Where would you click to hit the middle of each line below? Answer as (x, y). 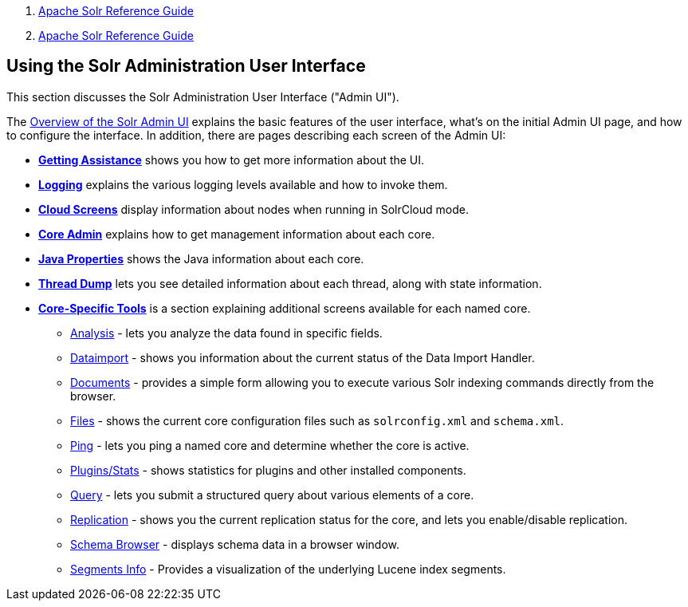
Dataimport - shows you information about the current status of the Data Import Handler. (303, 357)
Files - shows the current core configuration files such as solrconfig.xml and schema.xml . (317, 420)
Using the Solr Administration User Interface (186, 66)
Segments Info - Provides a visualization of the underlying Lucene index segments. (288, 569)
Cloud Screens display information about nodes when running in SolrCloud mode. (254, 209)
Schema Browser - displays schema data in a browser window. (235, 544)
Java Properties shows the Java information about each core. (201, 258)
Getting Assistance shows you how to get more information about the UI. (232, 160)
